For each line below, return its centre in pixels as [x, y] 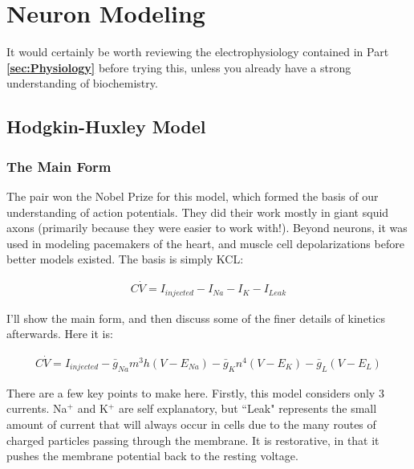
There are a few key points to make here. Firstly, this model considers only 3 [195, 392]
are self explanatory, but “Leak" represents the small [248, 408]
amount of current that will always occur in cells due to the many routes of [191, 424]
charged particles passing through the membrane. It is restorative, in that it [193, 440]
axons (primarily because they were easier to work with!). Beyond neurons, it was [207, 228]
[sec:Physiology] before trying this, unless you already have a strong [179, 67]
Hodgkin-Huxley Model [106, 126]
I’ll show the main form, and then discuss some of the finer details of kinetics [196, 318]
